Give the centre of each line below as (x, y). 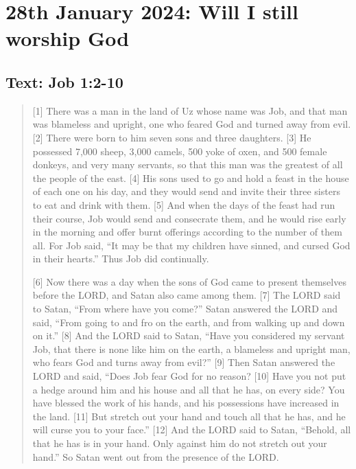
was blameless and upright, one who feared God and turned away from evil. (192, 124)
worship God (68, 38)
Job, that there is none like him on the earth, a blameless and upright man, (191, 348)
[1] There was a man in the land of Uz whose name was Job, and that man (190, 110)
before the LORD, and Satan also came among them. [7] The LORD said (187, 295)
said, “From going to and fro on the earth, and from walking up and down (189, 322)
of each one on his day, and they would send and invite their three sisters (186, 191)
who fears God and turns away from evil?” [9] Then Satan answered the (184, 362)
